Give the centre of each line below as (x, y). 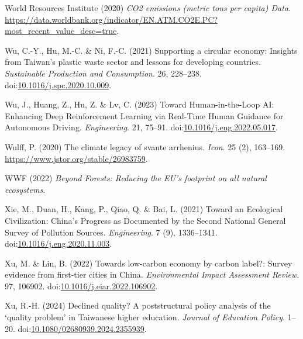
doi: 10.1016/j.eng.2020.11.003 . (58, 243)
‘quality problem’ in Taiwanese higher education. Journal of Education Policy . (145, 317)
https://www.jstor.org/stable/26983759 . (76, 158)
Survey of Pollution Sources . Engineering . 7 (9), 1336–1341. (111, 232)
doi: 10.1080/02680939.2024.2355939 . (82, 328)
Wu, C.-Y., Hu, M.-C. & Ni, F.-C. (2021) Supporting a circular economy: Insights (151, 50)
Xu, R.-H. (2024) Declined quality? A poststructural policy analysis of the (138, 305)
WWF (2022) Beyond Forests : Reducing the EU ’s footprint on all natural (136, 178)
